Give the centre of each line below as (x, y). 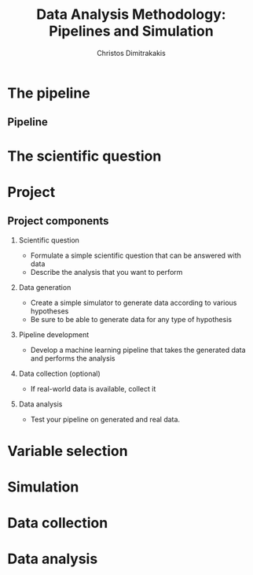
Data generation (45, 287)
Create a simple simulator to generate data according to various (134, 302)
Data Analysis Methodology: (131, 15)
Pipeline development (54, 334)
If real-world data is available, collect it (93, 388)
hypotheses (49, 311)
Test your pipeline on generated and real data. (105, 419)
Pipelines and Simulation (131, 31)
